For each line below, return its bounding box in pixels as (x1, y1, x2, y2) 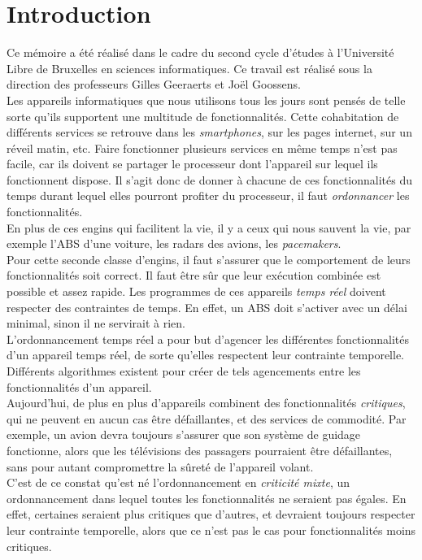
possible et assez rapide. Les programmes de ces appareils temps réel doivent (7, 283, 386, 300)
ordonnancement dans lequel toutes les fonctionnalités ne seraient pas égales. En (7, 489, 407, 506)
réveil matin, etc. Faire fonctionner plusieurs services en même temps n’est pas (7, 139, 398, 156)
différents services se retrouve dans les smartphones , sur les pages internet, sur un (7, 124, 412, 141)
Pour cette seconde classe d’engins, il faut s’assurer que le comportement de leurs (7, 250, 411, 267)
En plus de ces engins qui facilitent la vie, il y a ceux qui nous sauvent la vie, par (7, 219, 411, 236)
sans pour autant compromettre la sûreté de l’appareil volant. (7, 458, 314, 475)
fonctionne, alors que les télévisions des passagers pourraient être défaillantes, (7, 441, 393, 458)
